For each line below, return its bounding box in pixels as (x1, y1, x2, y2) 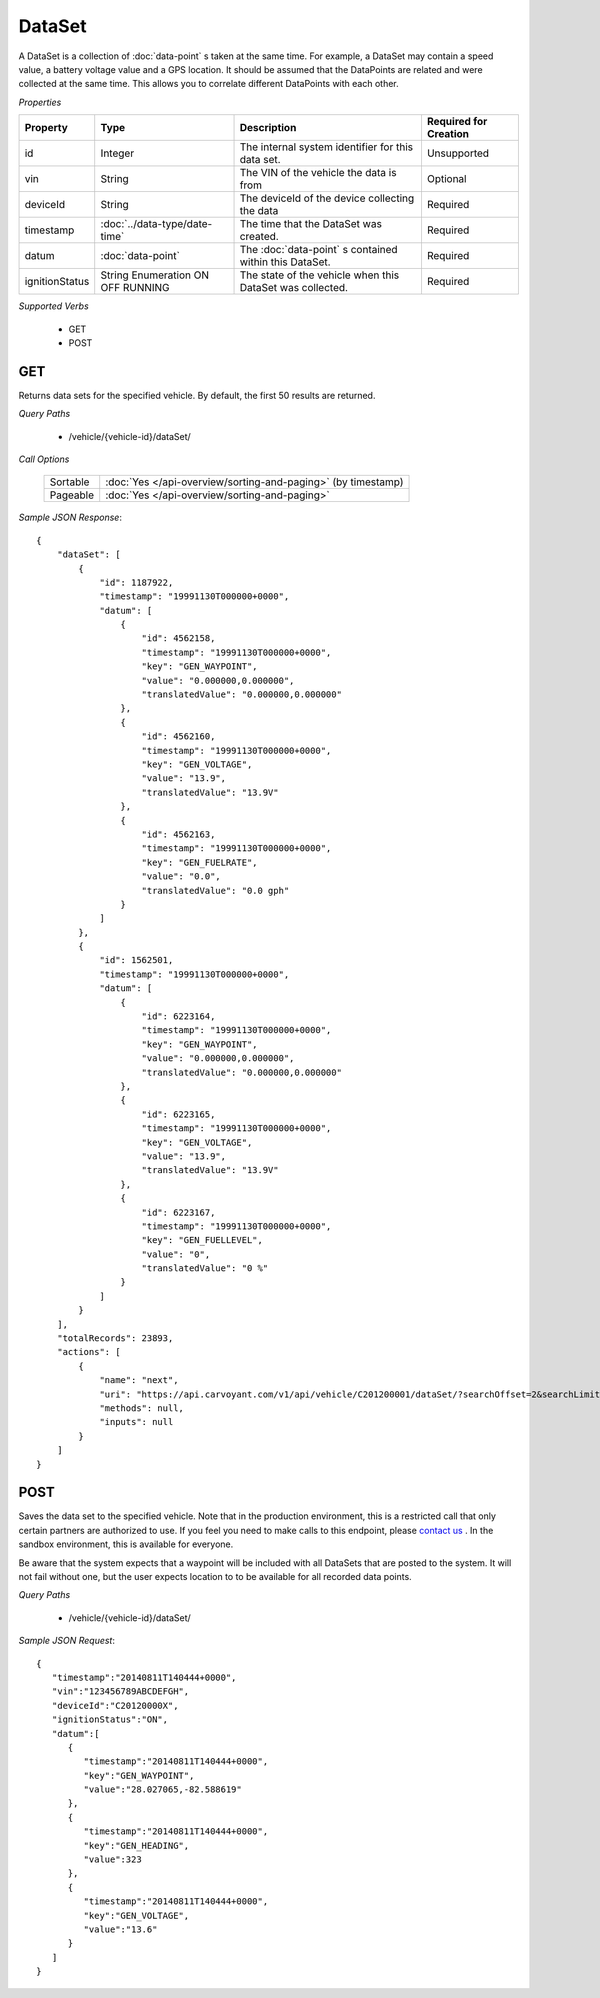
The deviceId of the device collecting (239, 191, 415, 205)
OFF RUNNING (100, 281, 170, 295)
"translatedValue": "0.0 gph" (141, 885, 290, 896)
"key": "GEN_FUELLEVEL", (141, 1235, 264, 1246)
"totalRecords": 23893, (56, 1333, 174, 1344)
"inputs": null (99, 1416, 174, 1428)
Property (24, 121, 69, 135)
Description (239, 121, 297, 135)
